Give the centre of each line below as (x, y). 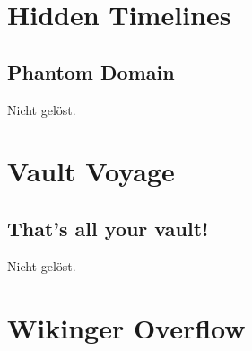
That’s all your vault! (108, 228)
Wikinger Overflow (126, 327)
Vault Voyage (91, 171)
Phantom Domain (91, 71)
